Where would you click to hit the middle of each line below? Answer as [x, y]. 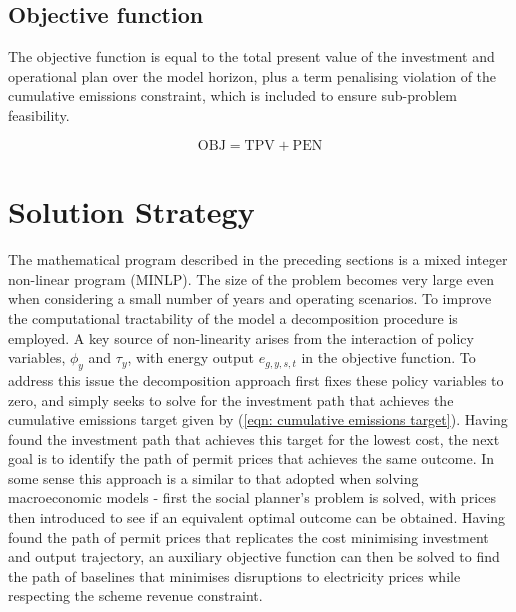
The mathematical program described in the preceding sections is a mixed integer [258, 259]
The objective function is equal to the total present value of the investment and [251, 56]
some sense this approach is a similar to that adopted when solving [213, 477]
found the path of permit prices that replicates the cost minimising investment [248, 536]
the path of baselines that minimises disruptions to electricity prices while [234, 575]
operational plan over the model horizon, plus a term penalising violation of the [252, 75]
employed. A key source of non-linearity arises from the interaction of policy [241, 337]
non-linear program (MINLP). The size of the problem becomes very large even [251, 278]
